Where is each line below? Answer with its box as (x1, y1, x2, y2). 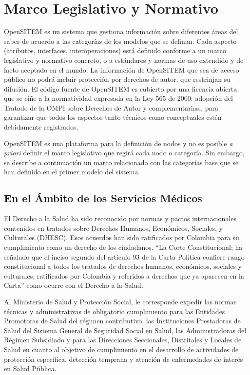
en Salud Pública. (4, 363, 57, 374)
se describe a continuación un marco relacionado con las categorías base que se (4, 157, 239, 167)
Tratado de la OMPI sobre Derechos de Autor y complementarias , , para (4, 102, 218, 112)
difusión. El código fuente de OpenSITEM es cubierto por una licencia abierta (4, 83, 237, 94)
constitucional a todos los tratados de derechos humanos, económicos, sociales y (4, 261, 242, 271)
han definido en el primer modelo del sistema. (4, 167, 140, 177)
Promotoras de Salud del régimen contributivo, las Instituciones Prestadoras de (4, 316, 241, 326)
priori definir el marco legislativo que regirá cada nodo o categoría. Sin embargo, (4, 148, 245, 158)
